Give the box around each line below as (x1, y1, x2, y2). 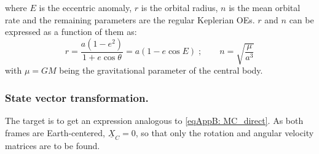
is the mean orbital (229, 1, 301, 13)
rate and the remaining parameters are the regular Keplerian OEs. (5, 13, 255, 26)
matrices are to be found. (5, 139, 100, 152)
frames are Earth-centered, (5, 126, 105, 139)
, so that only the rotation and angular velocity (135, 126, 314, 139)
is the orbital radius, (141, 1, 218, 13)
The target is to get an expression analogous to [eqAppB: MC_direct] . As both (5, 114, 304, 126)
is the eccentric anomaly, (39, 1, 132, 13)
